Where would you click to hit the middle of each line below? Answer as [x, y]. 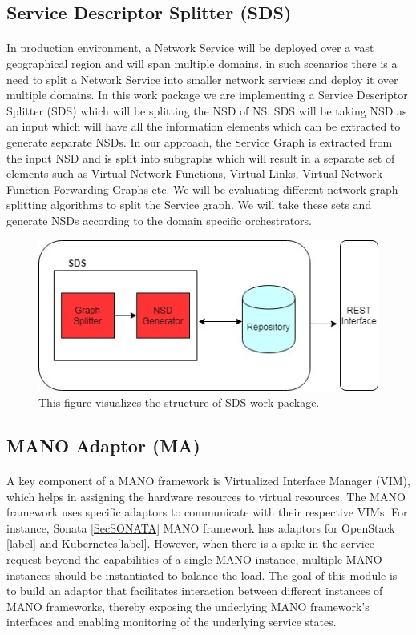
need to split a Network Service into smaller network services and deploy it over [202, 79]
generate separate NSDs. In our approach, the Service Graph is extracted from [200, 141]
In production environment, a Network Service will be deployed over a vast [190, 48]
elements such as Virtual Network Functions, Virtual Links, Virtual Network [195, 173]
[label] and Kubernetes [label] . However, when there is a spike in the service [190, 543]
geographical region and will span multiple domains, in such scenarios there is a [202, 63]
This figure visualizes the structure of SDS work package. [179, 402]
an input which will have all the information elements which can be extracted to [204, 126]
